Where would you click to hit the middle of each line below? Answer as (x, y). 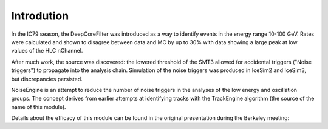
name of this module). (39, 107)
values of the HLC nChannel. (47, 51)
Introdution (40, 16)
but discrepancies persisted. (47, 79)
